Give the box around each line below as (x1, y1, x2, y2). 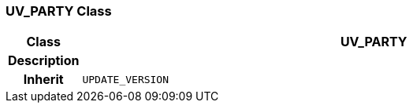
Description (8, 53, 80, 69)
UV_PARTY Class (6, 3, 112, 19)
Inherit (23, 71, 64, 88)
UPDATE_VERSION (82, 73, 169, 85)
